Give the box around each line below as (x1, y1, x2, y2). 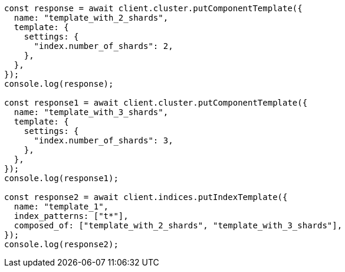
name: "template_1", (14, 202, 109, 211)
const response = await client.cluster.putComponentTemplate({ (4, 4, 303, 13)
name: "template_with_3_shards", (14, 107, 169, 117)
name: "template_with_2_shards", (14, 13, 169, 22)
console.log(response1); (4, 173, 119, 183)
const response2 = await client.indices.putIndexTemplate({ (4, 192, 288, 202)
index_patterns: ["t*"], (14, 211, 129, 221)
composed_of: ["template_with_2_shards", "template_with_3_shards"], (14, 221, 343, 230)
